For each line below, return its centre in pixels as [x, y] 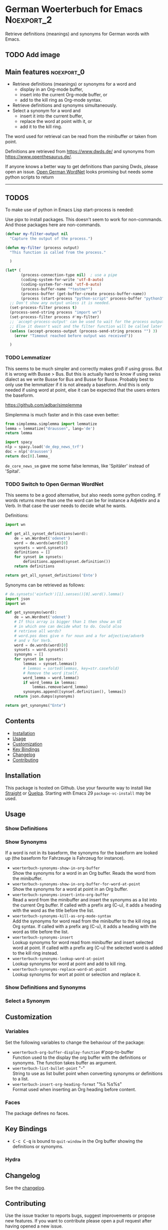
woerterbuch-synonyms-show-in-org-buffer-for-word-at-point [76, 884]
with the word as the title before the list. [53, 910]
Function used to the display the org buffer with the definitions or [79, 1057]
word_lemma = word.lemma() [51, 678]
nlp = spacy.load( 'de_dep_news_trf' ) [44, 447]
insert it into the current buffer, [51, 116]
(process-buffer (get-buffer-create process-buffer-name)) [83, 294]
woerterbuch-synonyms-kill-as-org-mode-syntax [62, 916]
